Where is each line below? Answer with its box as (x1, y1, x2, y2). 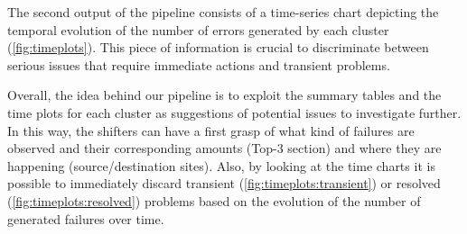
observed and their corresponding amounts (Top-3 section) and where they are (7, 139, 442, 157)
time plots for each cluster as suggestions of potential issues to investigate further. (7, 103, 462, 121)
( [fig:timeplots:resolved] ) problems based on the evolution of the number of (7, 191, 421, 210)
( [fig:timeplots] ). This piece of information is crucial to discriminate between (7, 38, 429, 57)
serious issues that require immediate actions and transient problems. (7, 55, 390, 74)
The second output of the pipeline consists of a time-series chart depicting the (7, 3, 439, 21)
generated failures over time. (7, 209, 164, 228)
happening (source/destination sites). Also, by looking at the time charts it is (7, 156, 435, 175)
